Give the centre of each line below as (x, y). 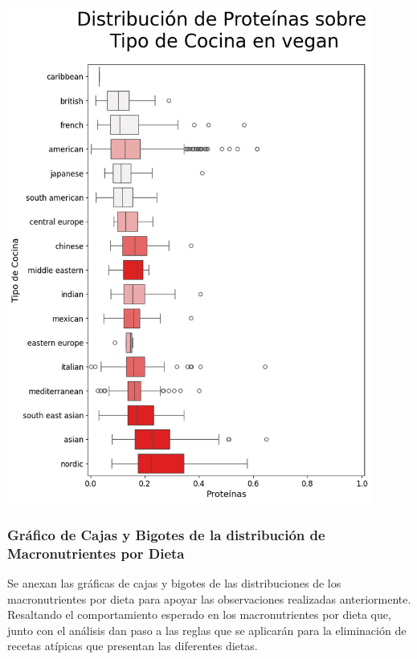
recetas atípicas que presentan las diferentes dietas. (133, 646)
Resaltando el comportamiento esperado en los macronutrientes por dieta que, (199, 614)
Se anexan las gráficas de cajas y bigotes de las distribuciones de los (174, 583)
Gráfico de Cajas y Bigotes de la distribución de (166, 534)
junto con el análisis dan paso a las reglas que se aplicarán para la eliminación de (207, 630)
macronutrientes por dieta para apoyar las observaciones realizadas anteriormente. (209, 598)
